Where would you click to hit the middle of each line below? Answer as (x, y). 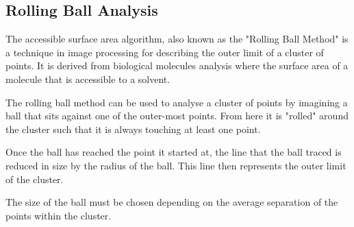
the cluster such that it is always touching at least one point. (133, 129)
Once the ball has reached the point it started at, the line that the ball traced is (174, 152)
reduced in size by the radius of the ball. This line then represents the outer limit (176, 165)
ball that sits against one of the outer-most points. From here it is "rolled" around (177, 116)
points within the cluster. (59, 215)
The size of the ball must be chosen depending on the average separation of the (172, 202)
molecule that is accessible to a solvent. (88, 79)
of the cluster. (35, 179)
